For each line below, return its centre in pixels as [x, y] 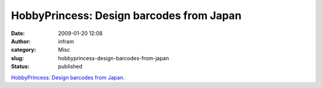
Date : [18, 33]
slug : [17, 58]
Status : [20, 67]
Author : [21, 41]
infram [66, 41]
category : [24, 50]
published [70, 67]
